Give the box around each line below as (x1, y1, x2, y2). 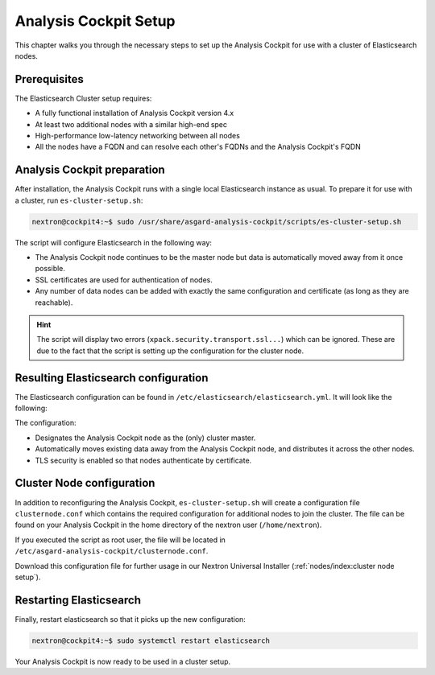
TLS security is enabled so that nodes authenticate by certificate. (35, 455, 252, 465)
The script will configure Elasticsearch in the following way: (14, 237, 213, 247)
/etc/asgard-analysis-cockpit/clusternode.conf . (14, 546, 209, 556)
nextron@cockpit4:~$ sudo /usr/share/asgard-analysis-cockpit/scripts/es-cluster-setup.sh (31, 217, 402, 226)
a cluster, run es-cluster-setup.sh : (14, 196, 143, 205)
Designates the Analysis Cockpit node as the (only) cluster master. (35, 433, 256, 442)
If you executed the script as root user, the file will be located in (14, 535, 226, 545)
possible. (35, 264, 66, 274)
